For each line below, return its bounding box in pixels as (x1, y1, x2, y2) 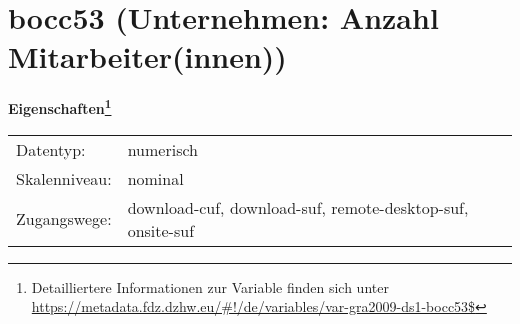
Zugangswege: (16, 207, 112, 231)
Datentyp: (16, 137, 86, 161)
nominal (127, 166, 184, 190)
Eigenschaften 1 (8, 95, 112, 118)
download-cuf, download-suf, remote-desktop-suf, (127, 195, 469, 219)
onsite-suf (127, 218, 195, 242)
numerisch (127, 137, 198, 161)
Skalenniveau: (16, 166, 112, 190)
